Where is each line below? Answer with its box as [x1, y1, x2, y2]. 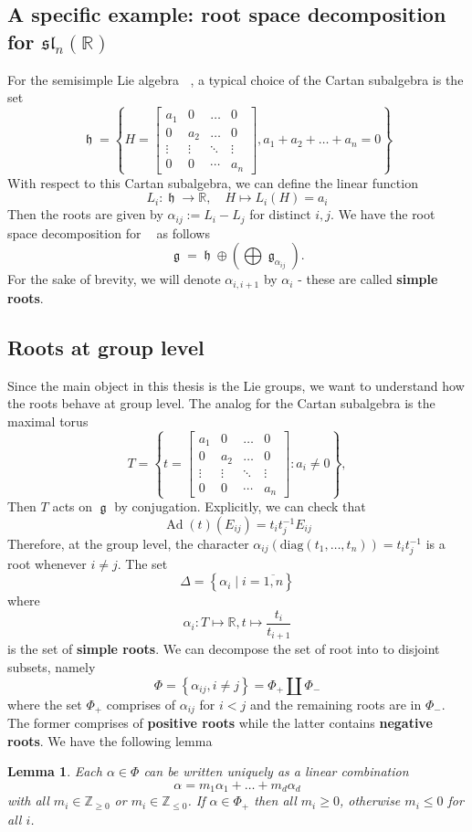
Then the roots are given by [7, 205, 163, 224]
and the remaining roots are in [249, 694, 422, 713]
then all [254, 791, 297, 810]
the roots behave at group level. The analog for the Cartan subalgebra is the [7, 394, 435, 413]
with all [7, 791, 49, 810]
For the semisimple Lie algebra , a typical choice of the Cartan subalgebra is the [7, 69, 464, 89]
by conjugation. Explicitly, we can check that [114, 497, 366, 516]
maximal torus [7, 411, 89, 430]
